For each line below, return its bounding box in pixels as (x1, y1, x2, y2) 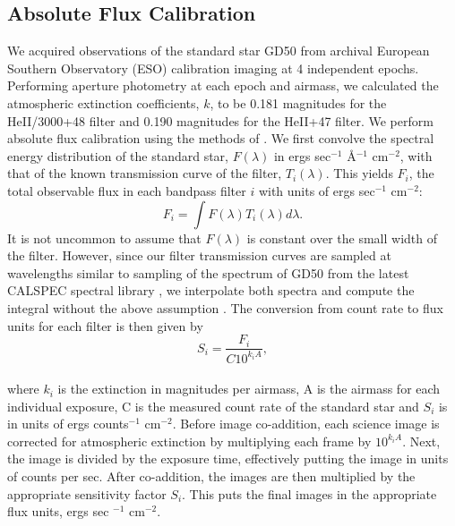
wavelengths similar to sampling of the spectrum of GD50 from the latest (7, 263, 409, 282)
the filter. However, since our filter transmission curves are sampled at (7, 246, 391, 265)
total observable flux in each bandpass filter (7, 181, 246, 199)
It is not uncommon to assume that (7, 228, 202, 247)
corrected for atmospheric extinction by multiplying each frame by (7, 431, 372, 450)
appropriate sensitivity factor (7, 484, 167, 503)
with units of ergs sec (258, 181, 375, 199)
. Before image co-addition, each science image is (172, 414, 440, 433)
